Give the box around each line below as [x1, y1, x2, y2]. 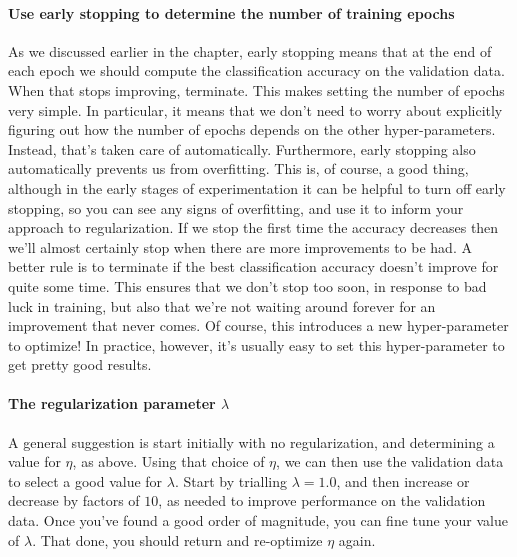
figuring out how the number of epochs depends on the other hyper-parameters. [8, 119, 496, 140]
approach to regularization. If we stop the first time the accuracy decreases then [8, 217, 499, 238]
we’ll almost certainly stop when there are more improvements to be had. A [8, 236, 472, 257]
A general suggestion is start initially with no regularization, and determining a [8, 431, 495, 452]
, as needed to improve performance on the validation [158, 490, 486, 511]
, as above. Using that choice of [72, 451, 265, 472]
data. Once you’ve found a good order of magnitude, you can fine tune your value [8, 510, 508, 531]
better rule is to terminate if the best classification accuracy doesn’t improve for [8, 256, 499, 277]
